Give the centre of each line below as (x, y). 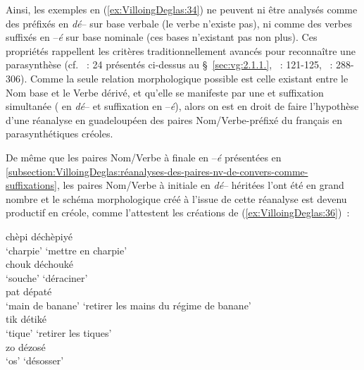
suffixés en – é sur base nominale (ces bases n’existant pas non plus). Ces (162, 37)
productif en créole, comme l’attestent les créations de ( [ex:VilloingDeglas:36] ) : (178, 212)
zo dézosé (26, 346)
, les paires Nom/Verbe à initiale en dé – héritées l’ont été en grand (200, 185)
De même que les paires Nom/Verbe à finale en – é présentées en (144, 157)
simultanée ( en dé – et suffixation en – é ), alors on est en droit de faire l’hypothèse (182, 106)
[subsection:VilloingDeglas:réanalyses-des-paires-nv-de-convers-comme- (157, 171)
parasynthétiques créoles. (59, 134)
